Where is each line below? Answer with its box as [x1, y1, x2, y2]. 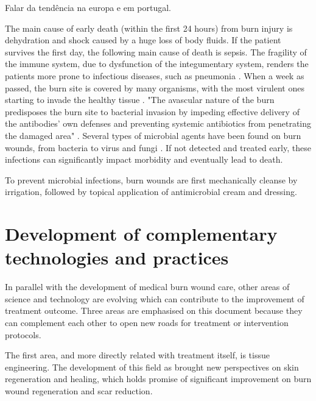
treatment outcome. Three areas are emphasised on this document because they [5, 304, 303, 317]
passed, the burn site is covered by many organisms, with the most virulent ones [5, 81, 304, 94]
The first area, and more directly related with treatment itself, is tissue [5, 349, 270, 361]
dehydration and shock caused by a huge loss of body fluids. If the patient [5, 34, 281, 46]
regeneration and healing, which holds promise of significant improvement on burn [5, 372, 312, 385]
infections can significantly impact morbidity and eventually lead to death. [5, 153, 283, 166]
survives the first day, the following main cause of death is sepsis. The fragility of [5, 45, 307, 58]
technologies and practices [5, 245, 229, 270]
